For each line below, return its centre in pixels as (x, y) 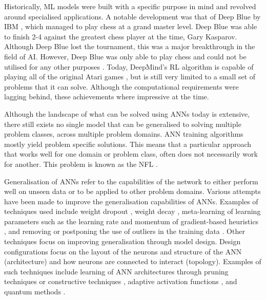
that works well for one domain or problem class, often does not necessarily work (131, 154)
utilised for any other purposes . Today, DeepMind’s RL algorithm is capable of (129, 66)
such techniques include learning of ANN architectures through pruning (116, 271)
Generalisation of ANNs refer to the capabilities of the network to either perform (131, 181)
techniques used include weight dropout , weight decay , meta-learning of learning (132, 211)
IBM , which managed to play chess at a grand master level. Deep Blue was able (131, 26)
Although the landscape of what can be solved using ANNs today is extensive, (127, 113)
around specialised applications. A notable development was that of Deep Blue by (132, 16)
